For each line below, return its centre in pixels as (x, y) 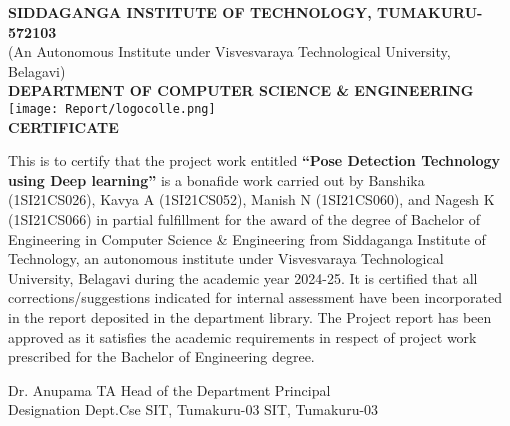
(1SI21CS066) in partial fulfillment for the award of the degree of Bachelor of (244, 219)
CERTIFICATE (63, 126)
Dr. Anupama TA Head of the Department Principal (169, 389)
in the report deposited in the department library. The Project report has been (250, 316)
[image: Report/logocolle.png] (112, 108)
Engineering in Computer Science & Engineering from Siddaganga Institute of (247, 238)
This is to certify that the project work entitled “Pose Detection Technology (254, 160)
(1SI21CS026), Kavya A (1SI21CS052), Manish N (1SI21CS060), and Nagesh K (251, 199)
